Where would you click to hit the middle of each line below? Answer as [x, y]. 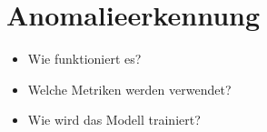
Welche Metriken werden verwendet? [129, 89]
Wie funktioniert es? [84, 59]
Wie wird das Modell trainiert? [114, 120]
